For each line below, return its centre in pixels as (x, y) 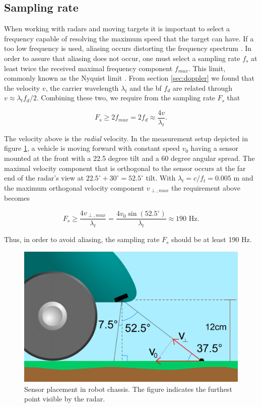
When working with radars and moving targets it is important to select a (117, 28)
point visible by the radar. (65, 399)
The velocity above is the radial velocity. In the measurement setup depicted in (126, 138)
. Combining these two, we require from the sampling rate (126, 98)
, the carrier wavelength (82, 88)
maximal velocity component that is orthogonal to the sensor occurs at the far (125, 168)
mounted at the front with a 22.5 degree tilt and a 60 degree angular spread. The (129, 158)
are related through (203, 88)
